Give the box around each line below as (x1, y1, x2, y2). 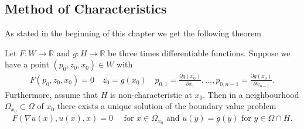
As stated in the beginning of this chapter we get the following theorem (5, 27, 261, 39)
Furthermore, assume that (5, 88, 98, 100)
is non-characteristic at (110, 88, 192, 100)
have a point (5, 58, 49, 70)
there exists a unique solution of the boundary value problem (57, 100, 276, 112)
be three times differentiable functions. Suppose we (108, 46, 291, 59)
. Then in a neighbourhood (203, 88, 299, 100)
